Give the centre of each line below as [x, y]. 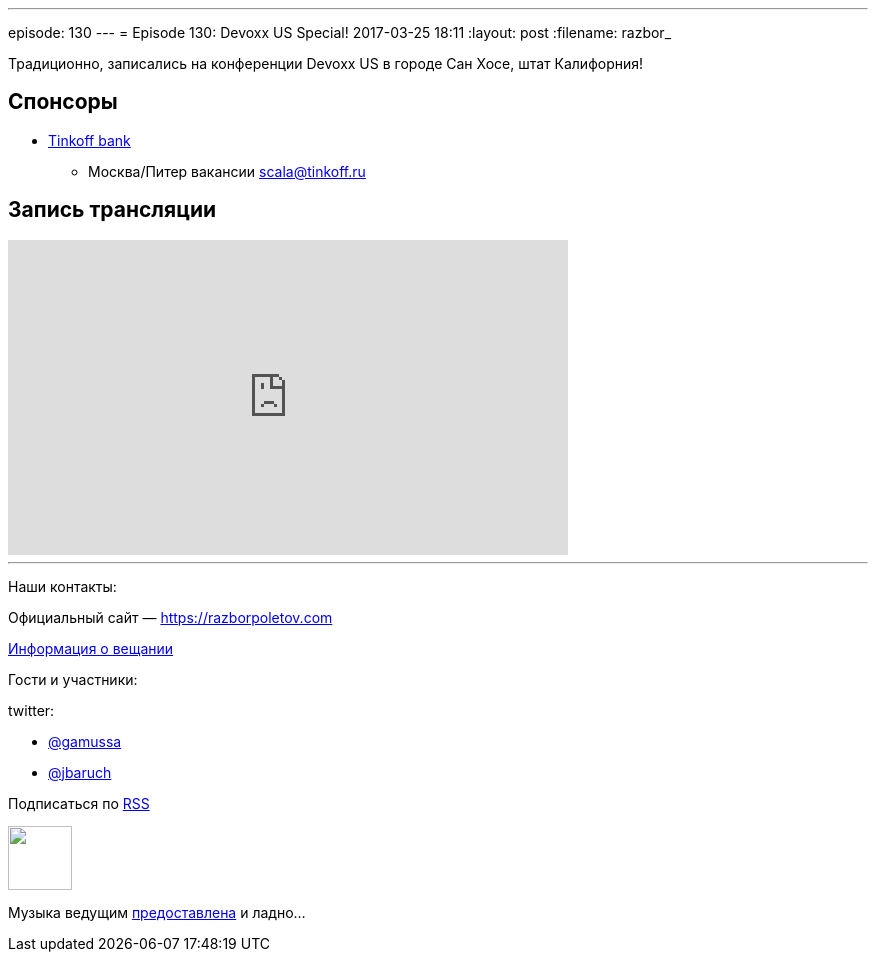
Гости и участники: [73, 679]
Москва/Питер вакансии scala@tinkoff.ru [227, 171]
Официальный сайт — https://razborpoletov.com [170, 617]
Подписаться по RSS [79, 803]
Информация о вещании [91, 648]
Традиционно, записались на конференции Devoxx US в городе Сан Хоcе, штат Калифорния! [326, 63]
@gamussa [85, 741]
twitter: [31, 710]
